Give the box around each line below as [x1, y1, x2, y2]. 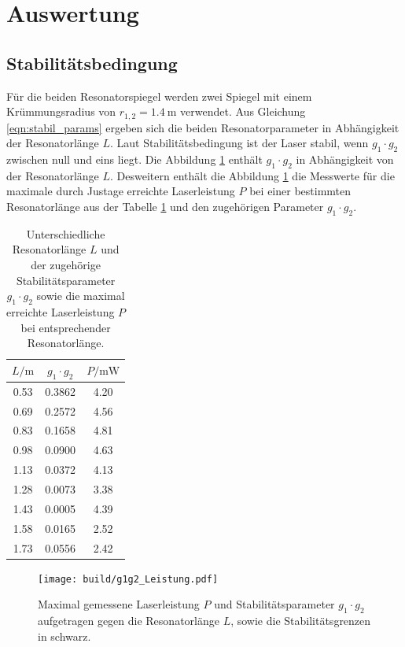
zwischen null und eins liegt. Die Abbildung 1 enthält [6, 151, 263, 168]
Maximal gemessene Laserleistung [38, 596, 200, 612]
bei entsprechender [20, 319, 111, 335]
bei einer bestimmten [249, 183, 352, 199]
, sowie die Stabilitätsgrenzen [230, 612, 371, 629]
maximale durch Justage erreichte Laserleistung [6, 183, 235, 199]
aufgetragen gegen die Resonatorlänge [38, 612, 219, 629]
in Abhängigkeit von [296, 151, 394, 168]
